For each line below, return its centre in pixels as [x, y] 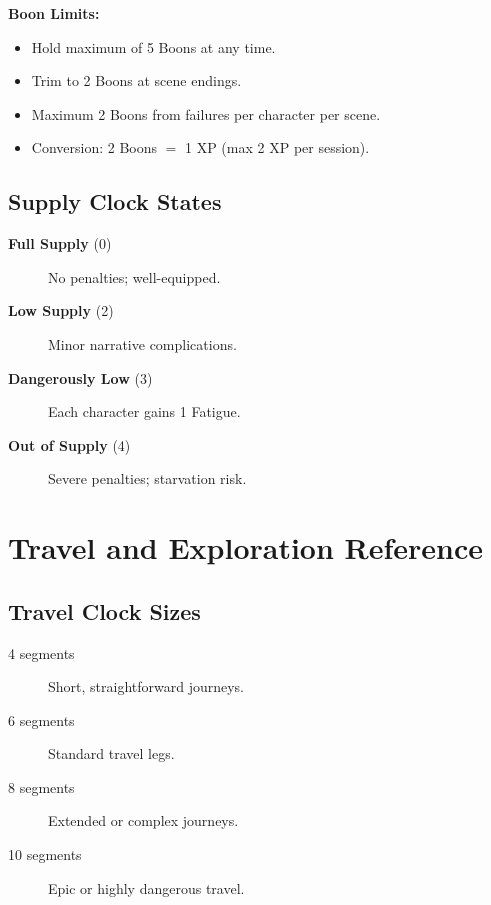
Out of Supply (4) [69, 444]
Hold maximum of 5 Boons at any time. [153, 46]
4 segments [41, 652]
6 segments [41, 719]
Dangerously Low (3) [80, 377]
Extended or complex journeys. [143, 820]
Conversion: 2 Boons [94, 147]
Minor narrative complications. [142, 343]
